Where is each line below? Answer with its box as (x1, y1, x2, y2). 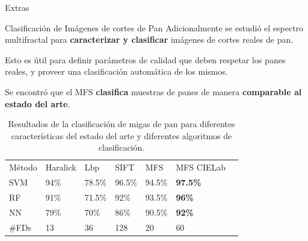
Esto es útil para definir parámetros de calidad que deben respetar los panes (5, 53, 286, 66)
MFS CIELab (176, 161, 226, 174)
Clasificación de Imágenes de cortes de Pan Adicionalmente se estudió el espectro (5, 21, 304, 34)
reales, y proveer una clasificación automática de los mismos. (5, 65, 228, 78)
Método (9, 161, 37, 174)
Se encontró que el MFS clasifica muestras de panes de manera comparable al (5, 85, 302, 98)
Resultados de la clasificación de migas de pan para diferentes (8, 117, 235, 130)
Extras (5, 1, 29, 13)
